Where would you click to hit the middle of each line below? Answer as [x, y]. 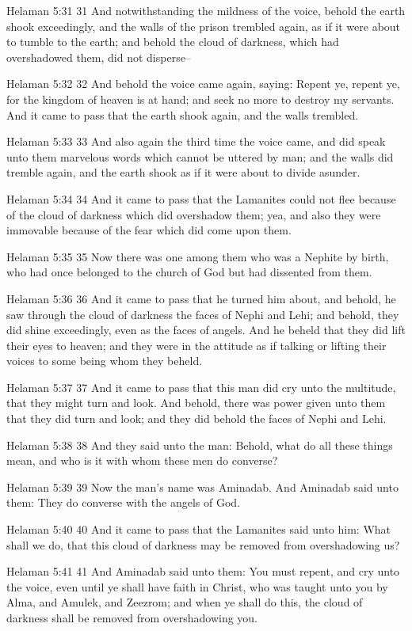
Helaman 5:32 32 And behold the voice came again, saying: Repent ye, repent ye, [203, 84]
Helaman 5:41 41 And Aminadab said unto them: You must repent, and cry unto [203, 571]
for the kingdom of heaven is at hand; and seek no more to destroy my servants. [200, 99]
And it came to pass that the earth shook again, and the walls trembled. [183, 114]
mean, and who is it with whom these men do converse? [142, 460]
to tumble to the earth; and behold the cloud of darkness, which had [173, 42]
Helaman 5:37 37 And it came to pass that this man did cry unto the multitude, [201, 387]
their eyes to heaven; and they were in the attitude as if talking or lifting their [196, 345]
